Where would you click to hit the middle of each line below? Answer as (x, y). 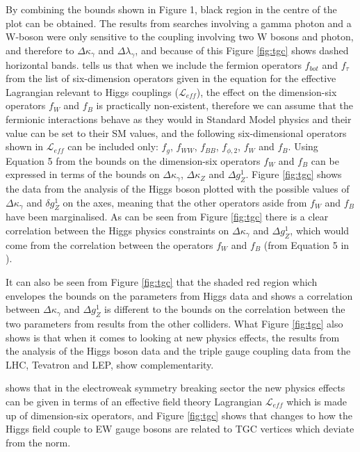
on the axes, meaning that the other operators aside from (185, 202)
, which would (320, 230)
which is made (317, 401)
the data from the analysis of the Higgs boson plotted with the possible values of (178, 188)
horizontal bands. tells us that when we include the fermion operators (154, 64)
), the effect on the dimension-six (267, 91)
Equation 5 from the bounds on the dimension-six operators (133, 160)
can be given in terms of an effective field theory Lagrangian (134, 401)
